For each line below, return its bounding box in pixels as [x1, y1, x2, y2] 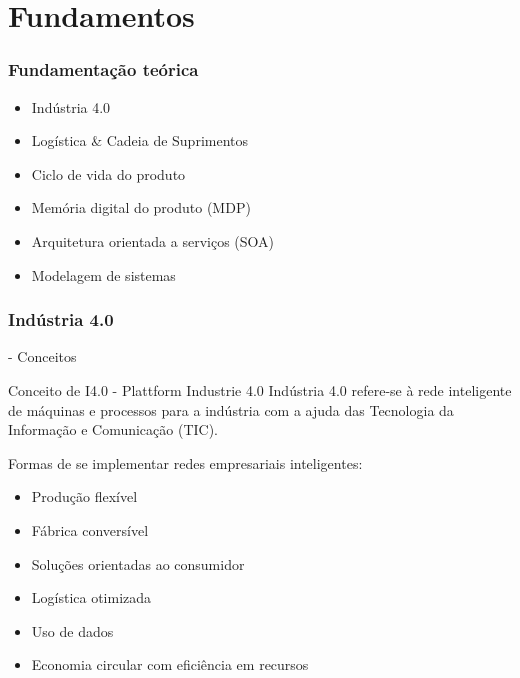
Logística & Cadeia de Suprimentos [31, 130, 249, 151]
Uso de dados [31, 620, 114, 641]
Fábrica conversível [31, 519, 149, 540]
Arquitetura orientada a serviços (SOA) [31, 230, 275, 251]
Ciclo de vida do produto [31, 163, 186, 184]
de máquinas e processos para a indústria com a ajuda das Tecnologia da [8, 399, 454, 420]
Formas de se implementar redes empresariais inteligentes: [8, 452, 363, 473]
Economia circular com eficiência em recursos [31, 654, 309, 675]
